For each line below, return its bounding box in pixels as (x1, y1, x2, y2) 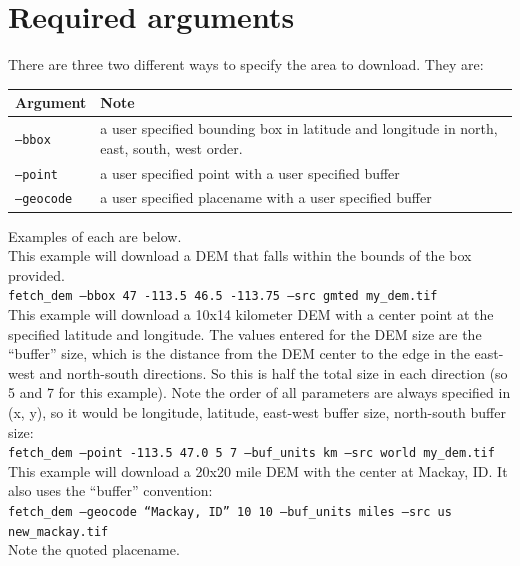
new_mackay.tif (8, 524, 109, 539)
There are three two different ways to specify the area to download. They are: (8, 54, 484, 75)
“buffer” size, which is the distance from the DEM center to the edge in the (8, 343, 470, 364)
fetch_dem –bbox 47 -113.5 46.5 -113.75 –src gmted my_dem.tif (8, 289, 438, 304)
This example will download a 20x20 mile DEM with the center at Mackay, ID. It (8, 460, 508, 481)
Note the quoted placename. (8, 539, 180, 560)
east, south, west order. (100, 137, 243, 158)
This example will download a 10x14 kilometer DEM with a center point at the (8, 304, 494, 324)
